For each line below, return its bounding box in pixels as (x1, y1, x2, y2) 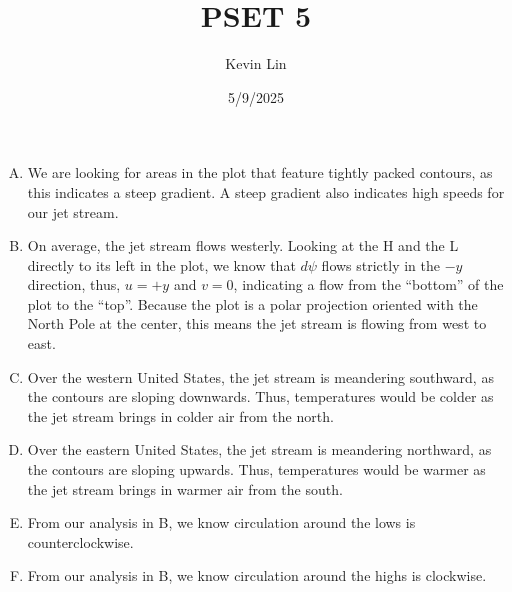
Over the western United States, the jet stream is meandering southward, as (27, 366, 494, 387)
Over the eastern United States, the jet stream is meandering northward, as (27, 439, 492, 460)
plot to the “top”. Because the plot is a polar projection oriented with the (27, 293, 478, 314)
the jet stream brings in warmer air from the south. (27, 478, 343, 499)
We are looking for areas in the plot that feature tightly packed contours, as (27, 162, 493, 183)
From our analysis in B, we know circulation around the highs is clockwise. (27, 565, 487, 586)
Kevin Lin (225, 53, 287, 74)
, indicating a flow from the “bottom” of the (233, 274, 504, 295)
